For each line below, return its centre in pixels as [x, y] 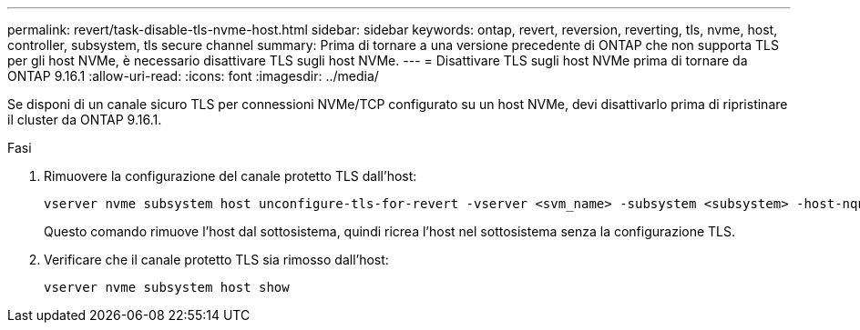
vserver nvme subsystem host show [167, 287]
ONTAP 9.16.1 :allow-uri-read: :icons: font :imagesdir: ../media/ [193, 76]
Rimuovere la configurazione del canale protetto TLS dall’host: [230, 176]
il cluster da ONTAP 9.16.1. [85, 120]
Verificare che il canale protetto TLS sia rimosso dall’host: [216, 260]
